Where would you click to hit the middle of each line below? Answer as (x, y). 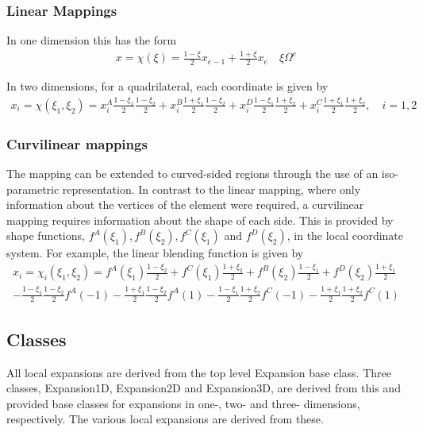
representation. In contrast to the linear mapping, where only (211, 189)
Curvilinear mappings (77, 143)
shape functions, (46, 235)
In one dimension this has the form (92, 40)
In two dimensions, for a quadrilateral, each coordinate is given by (167, 85)
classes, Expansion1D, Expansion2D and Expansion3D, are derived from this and (204, 388)
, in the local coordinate (345, 235)
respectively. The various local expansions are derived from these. (165, 419)
